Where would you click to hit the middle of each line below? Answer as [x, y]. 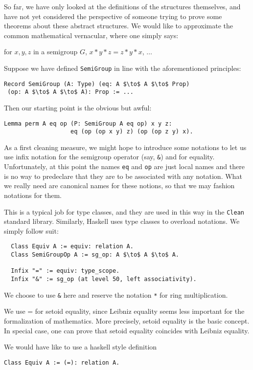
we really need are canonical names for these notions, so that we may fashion [119, 185]
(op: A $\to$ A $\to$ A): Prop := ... [70, 92]
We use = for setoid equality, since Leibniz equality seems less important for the [124, 311]
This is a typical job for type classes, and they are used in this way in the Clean [124, 211]
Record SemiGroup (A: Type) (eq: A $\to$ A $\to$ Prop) [97, 84]
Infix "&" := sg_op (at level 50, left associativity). [104, 279]
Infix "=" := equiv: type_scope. [65, 271]
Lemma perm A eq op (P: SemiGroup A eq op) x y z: [88, 123]
